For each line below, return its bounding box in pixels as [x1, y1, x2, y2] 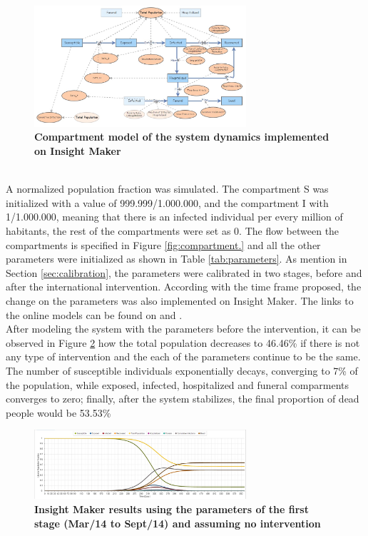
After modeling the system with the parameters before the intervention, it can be [6, 321, 361, 336]
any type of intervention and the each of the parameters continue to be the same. [6, 349, 361, 364]
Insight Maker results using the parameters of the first [34, 502, 309, 517]
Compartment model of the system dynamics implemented [34, 129, 329, 144]
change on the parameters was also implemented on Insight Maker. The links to [6, 293, 354, 308]
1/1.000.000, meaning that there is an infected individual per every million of [6, 209, 343, 224]
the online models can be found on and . [6, 307, 183, 322]
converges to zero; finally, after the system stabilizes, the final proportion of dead [6, 391, 359, 406]
